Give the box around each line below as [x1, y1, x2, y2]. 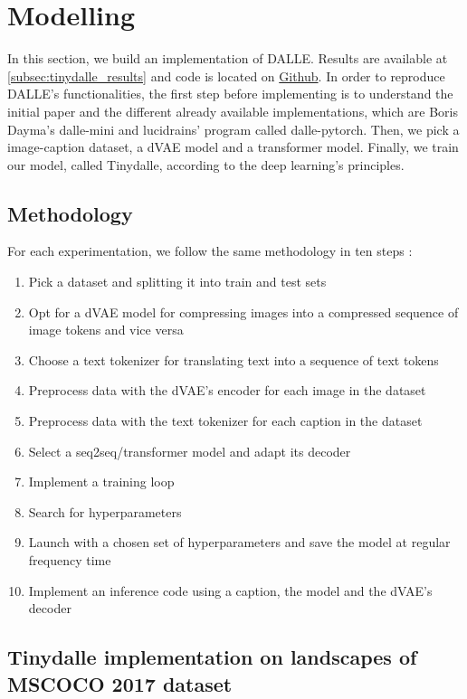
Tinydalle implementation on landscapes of [7, 643, 417, 671]
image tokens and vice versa [28, 320, 184, 339]
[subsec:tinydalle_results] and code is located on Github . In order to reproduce [7, 66, 445, 85]
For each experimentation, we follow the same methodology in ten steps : [7, 241, 413, 260]
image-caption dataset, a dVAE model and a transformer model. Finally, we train [7, 137, 459, 156]
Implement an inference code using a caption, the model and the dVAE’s [28, 581, 433, 600]
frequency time [28, 551, 111, 570]
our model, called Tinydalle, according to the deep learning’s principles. [7, 155, 405, 174]
